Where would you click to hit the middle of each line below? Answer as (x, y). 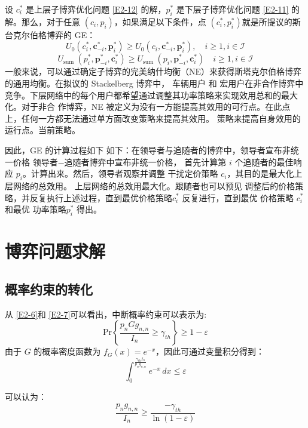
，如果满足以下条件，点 (160, 21)
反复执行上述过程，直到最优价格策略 (101, 197)
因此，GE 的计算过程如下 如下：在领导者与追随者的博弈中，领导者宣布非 (148, 150)
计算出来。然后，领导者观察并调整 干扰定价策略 (124, 173)
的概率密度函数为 (67, 351)
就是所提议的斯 (271, 21)
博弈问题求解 (55, 251)
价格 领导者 (35, 161)
